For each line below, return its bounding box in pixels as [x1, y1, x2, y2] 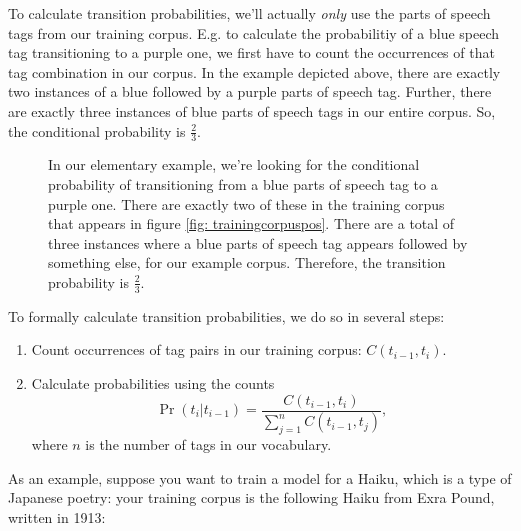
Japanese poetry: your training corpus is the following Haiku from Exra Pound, [8, 487, 495, 508]
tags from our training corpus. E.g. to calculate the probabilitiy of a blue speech [8, 22, 500, 43]
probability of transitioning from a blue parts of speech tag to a [48, 173, 438, 194]
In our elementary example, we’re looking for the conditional [48, 154, 420, 175]
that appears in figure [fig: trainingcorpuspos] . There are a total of [48, 213, 455, 234]
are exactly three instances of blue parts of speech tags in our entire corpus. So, [8, 100, 496, 121]
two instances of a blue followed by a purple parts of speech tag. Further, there [8, 81, 492, 102]
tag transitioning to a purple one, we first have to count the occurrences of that [8, 42, 495, 63]
